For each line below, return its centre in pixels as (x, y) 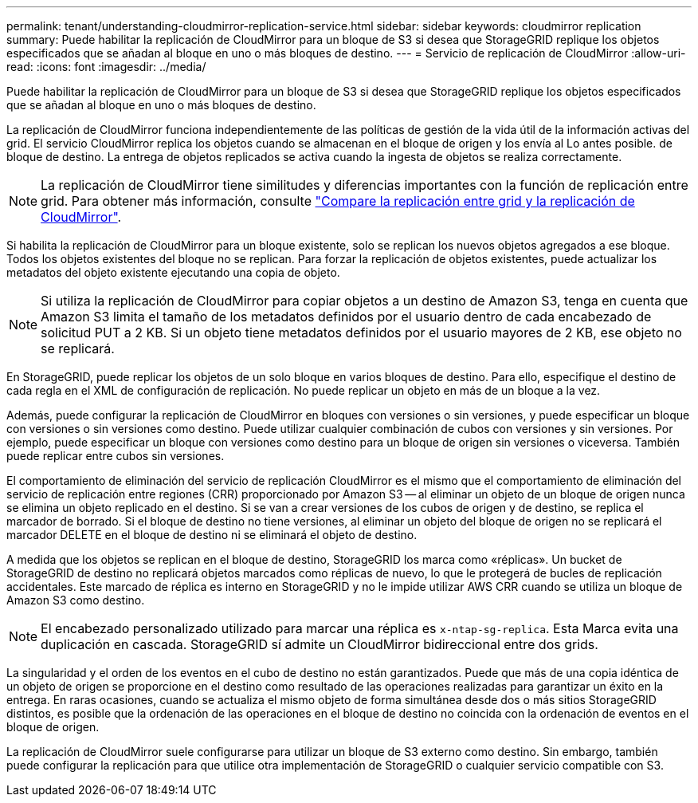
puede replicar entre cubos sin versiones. (116, 456)
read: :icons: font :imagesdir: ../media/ (106, 67)
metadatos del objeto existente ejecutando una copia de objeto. (173, 272)
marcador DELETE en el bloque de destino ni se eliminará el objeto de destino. (212, 535)
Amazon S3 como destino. (76, 600)
